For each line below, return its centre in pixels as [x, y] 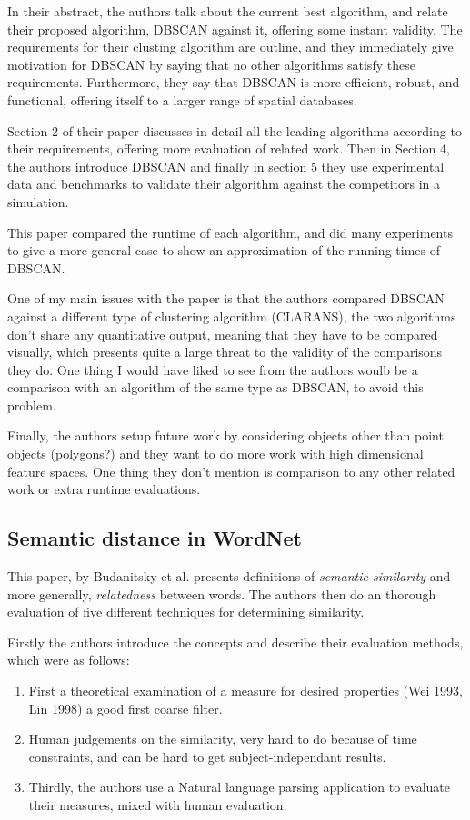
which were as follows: [69, 660]
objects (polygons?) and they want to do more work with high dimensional [215, 454]
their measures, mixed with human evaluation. [158, 804]
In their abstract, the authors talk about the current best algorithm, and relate [228, 11]
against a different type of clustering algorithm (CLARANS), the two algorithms [232, 316]
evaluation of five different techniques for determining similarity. [186, 612]
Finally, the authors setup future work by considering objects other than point [225, 435]
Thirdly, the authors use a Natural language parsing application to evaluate [240, 787]
